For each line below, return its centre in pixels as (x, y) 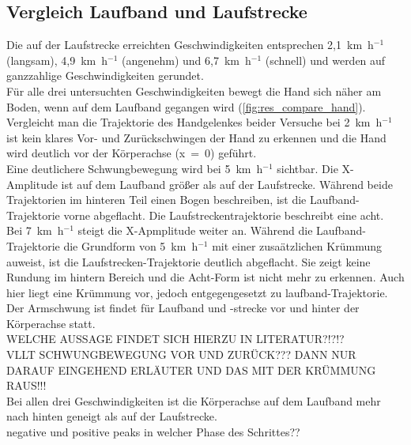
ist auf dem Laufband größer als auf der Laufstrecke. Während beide (227, 184)
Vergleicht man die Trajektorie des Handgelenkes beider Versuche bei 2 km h (194, 122)
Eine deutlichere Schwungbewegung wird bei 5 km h (135, 168)
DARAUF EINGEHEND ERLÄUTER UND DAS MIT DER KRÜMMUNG (191, 370)
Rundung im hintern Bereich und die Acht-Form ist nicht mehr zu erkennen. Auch (205, 277)
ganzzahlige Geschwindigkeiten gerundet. (105, 75)
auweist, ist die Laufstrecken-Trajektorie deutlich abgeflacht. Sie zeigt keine (189, 261)
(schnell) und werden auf (325, 60)
